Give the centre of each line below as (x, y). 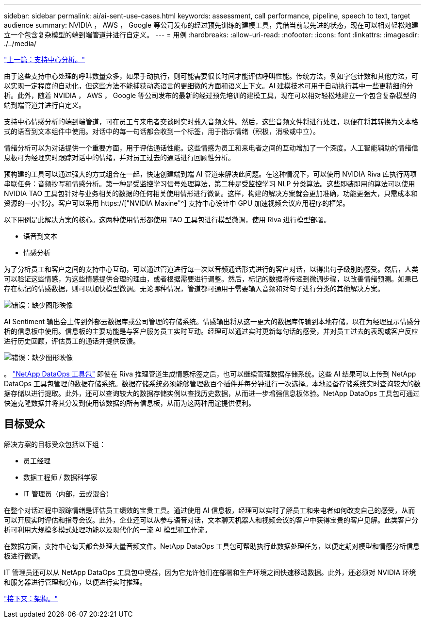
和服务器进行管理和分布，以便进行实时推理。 (75, 582)
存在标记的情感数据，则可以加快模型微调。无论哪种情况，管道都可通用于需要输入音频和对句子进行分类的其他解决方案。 (194, 288)
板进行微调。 (24, 556)
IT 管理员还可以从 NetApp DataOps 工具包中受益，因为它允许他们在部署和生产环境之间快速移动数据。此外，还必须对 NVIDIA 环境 (210, 572)
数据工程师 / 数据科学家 (60, 477)
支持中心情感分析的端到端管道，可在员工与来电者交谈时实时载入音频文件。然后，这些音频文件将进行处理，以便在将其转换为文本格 (211, 122)
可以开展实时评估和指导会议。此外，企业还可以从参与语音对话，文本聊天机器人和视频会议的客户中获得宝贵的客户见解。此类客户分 (211, 520)
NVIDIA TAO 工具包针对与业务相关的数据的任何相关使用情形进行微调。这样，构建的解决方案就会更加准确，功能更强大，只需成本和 (211, 193)
